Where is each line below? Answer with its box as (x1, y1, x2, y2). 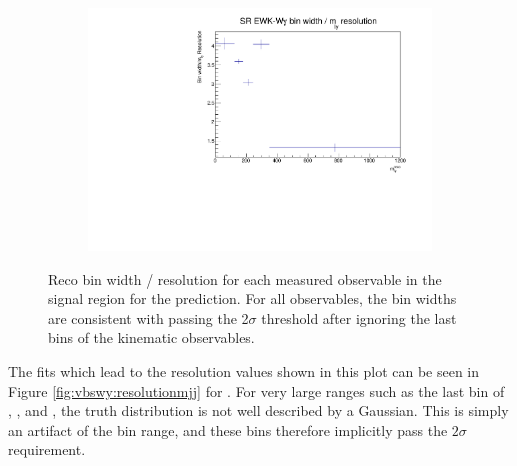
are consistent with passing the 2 (48, 307, 249, 328)
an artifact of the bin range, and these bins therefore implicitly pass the (8, 419, 448, 440)
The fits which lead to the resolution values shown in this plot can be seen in (8, 361, 480, 382)
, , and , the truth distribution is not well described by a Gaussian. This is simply (8, 400, 509, 421)
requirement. (8, 439, 86, 460)
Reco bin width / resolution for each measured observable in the (48, 268, 442, 289)
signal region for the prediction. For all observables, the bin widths (48, 288, 457, 309)
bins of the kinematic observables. (48, 327, 255, 348)
